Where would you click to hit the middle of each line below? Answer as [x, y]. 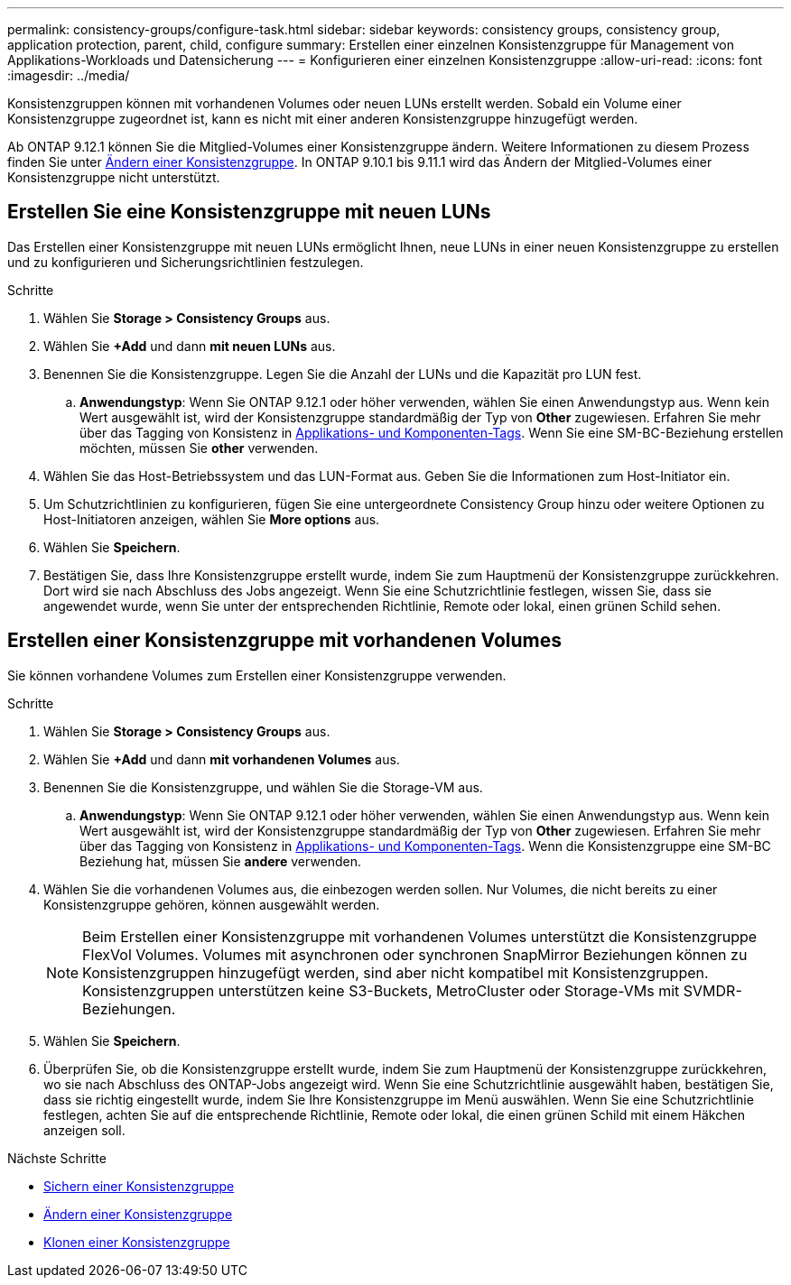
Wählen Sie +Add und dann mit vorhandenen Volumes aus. [222, 759]
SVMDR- [712, 990]
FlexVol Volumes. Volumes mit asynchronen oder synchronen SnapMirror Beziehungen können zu [415, 954]
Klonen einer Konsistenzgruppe [137, 1242]
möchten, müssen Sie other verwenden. [199, 448]
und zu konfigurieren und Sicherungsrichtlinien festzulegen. [186, 262]
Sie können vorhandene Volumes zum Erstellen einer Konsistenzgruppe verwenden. [257, 675]
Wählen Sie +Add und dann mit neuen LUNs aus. [190, 346]
